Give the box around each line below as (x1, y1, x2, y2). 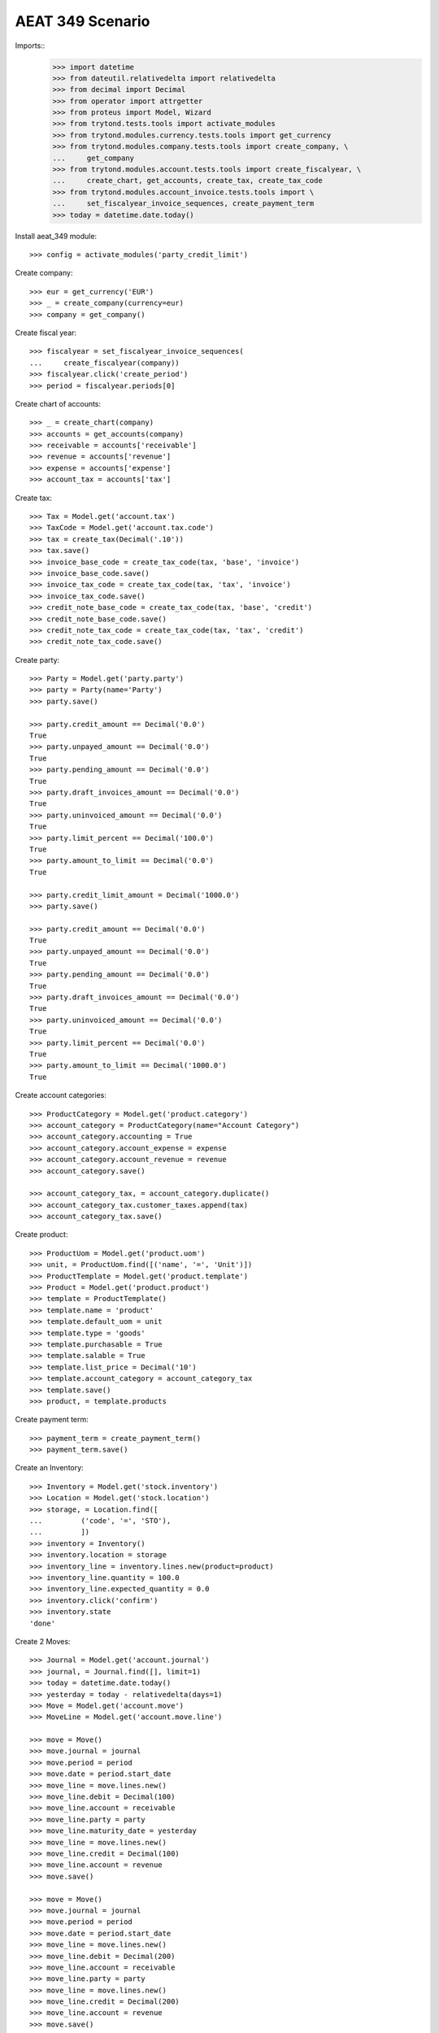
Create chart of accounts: (15, 398, 102, 408)
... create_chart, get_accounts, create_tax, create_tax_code (52, 176, 323, 185)
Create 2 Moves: (15, 1636, 71, 1646)
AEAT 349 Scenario (15, 12, 150, 30)
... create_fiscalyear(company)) (29, 358, 180, 368)
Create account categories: (15, 1091, 107, 1100)
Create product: (15, 1230, 68, 1239)
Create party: (15, 655, 60, 664)
